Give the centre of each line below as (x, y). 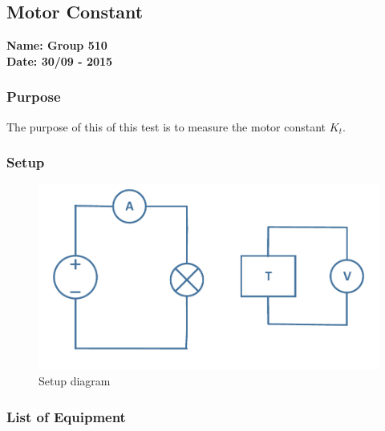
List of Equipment (66, 416)
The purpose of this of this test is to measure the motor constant (166, 126)
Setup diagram (75, 381)
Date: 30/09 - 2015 (60, 60)
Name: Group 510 (57, 45)
